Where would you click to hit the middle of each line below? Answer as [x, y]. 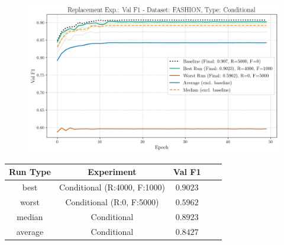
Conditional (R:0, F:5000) [112, 202]
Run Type [30, 172]
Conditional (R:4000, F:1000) [112, 187]
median [30, 216]
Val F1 [187, 172]
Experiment [112, 172]
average [30, 231]
